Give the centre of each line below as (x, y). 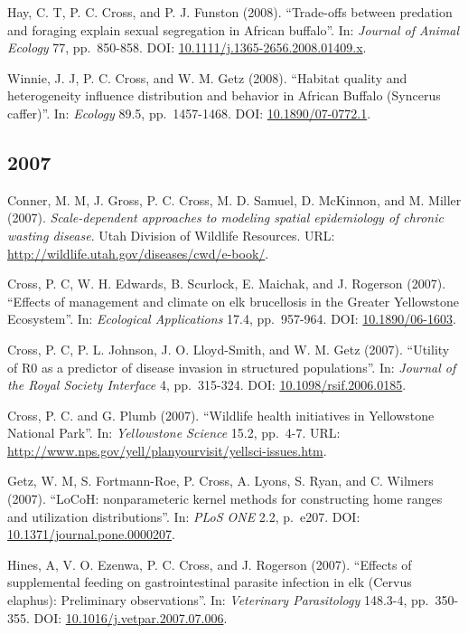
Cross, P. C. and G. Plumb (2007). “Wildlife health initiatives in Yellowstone (221, 415)
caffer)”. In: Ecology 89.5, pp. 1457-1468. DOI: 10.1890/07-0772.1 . (189, 113)
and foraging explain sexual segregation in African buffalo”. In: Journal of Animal (234, 29)
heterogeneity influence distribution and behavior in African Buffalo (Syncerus (224, 95)
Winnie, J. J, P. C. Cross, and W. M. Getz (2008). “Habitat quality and (207, 77)
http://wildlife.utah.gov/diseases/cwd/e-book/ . (138, 253)
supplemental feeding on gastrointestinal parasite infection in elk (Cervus (210, 582)
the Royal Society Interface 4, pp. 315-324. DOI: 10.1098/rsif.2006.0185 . (207, 385)
